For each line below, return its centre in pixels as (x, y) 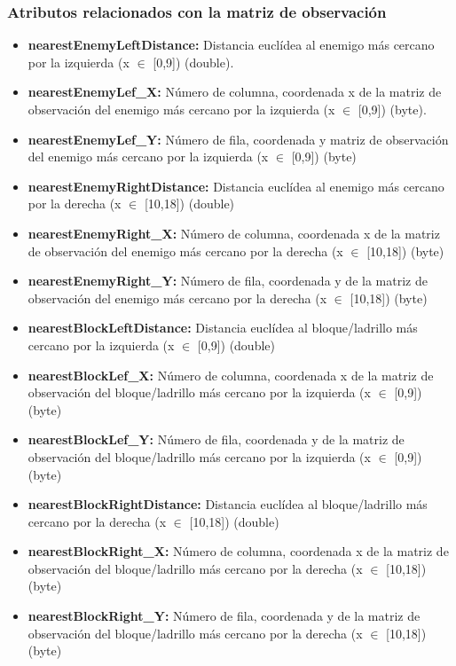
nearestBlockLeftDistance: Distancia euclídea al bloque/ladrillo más (223, 328)
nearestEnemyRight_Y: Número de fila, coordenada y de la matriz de (228, 281)
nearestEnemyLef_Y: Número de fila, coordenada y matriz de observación (238, 139)
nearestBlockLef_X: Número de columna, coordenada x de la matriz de (231, 375)
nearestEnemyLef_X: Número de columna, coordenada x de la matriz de (235, 92)
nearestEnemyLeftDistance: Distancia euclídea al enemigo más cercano (231, 45)
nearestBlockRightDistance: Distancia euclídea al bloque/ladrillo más (228, 504)
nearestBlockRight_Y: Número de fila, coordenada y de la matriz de (224, 616)
